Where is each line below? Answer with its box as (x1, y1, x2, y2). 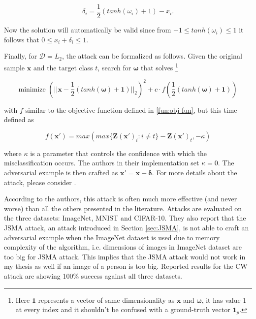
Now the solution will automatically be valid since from (4, 25, 171, 35)
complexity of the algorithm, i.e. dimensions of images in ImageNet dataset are (4, 242, 242, 252)
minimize (18, 86, 46, 93)
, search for (97, 62, 131, 72)
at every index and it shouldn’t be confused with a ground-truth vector (15, 304, 230, 315)
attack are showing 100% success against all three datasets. (4, 270, 182, 281)
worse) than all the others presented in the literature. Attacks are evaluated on (4, 203, 242, 213)
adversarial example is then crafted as (4, 167, 118, 177)
